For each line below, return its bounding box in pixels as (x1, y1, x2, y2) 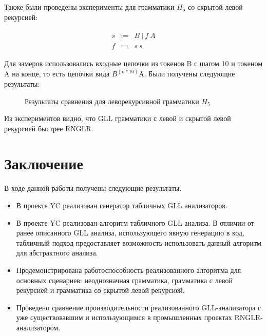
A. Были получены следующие (139, 68, 235, 79)
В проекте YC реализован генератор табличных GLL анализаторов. (16, 200, 227, 210)
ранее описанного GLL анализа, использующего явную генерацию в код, (16, 227, 244, 238)
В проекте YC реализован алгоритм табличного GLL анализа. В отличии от (16, 217, 254, 228)
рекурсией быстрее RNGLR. (4, 123, 93, 133)
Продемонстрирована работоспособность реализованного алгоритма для (16, 264, 241, 275)
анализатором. (16, 322, 61, 332)
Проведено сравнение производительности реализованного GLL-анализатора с (16, 302, 261, 312)
